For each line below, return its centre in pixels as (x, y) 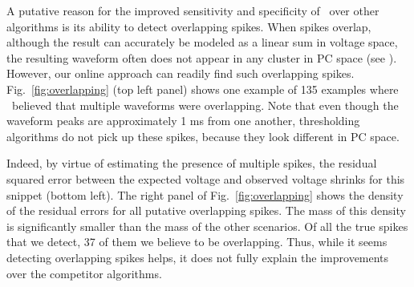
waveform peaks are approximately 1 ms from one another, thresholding (183, 121)
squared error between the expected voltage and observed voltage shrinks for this (206, 178)
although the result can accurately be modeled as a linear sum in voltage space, (202, 42)
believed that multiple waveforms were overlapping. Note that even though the (205, 105)
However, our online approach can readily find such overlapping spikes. (181, 73)
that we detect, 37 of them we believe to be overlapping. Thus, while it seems (197, 242)
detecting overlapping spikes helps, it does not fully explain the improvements (198, 257)
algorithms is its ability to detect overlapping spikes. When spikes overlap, (189, 26)
